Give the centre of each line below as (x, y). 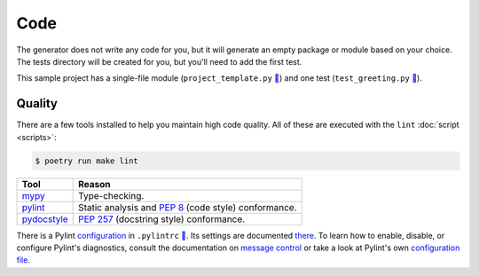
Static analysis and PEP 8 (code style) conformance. (188, 207)
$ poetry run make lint (87, 161)
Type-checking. (111, 195)
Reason (94, 184)
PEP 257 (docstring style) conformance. (162, 219)
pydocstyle (45, 219)
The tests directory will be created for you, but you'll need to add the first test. (159, 61)
